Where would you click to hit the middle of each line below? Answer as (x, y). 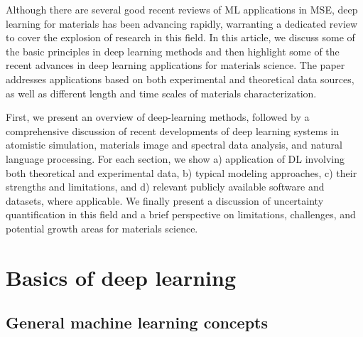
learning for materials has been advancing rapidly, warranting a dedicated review (182, 23)
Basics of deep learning (121, 277)
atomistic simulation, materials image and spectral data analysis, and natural (174, 145)
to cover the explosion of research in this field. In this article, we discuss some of (180, 37)
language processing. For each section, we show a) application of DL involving (175, 158)
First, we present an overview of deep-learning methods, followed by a (158, 117)
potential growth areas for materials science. (102, 228)
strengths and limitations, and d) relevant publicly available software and (165, 187)
